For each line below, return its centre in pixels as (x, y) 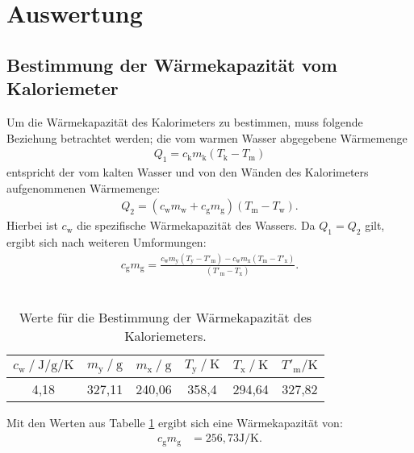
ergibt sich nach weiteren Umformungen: (107, 242)
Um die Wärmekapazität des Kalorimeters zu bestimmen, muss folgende (185, 121)
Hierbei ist (32, 225)
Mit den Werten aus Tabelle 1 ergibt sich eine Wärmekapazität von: (175, 422)
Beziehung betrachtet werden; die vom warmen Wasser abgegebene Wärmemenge (207, 137)
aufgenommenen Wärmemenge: (84, 187)
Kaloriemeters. (165, 335)
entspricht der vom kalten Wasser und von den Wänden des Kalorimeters (188, 171)
